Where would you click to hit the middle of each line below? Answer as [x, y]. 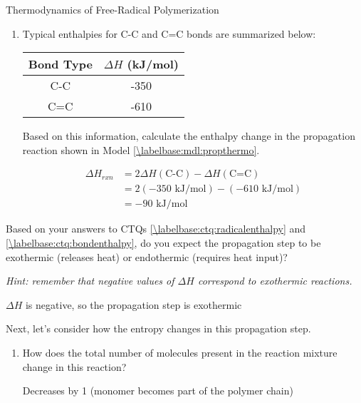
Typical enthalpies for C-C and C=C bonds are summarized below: [169, 33]
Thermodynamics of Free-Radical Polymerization [113, 9]
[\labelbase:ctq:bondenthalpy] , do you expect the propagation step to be [163, 243]
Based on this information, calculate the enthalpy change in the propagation [189, 136]
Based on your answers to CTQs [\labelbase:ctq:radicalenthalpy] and [156, 229]
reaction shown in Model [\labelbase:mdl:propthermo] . [141, 149]
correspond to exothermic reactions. [275, 281]
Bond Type [60, 64]
